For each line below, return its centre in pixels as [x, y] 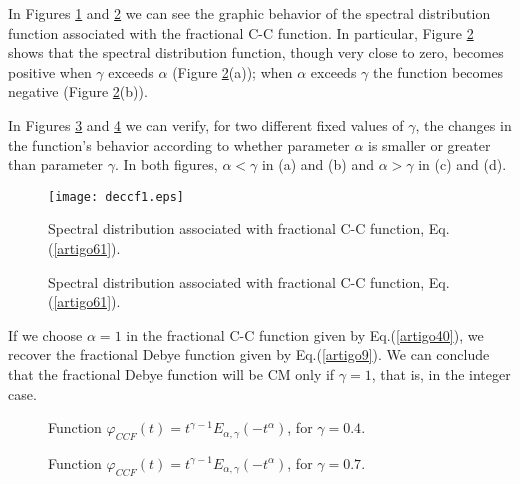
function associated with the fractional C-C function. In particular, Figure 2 [241, 32]
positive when [50, 71]
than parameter [55, 164]
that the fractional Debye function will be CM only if [171, 373]
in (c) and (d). [462, 164]
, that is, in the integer [441, 373]
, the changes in [463, 124]
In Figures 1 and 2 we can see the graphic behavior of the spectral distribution [249, 13]
